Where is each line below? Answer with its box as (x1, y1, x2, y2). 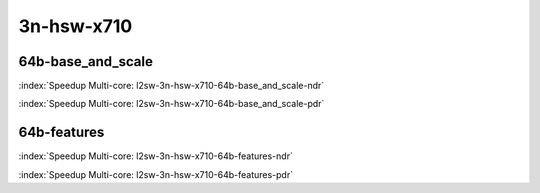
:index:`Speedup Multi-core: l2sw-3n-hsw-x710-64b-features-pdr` (18, 168, 294, 180)
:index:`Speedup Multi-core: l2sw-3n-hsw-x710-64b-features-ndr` (18, 150, 294, 162)
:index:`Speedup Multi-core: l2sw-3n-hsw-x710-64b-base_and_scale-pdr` (18, 98, 325, 110)
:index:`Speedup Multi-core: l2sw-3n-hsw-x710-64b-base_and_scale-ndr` (18, 80, 325, 92)
